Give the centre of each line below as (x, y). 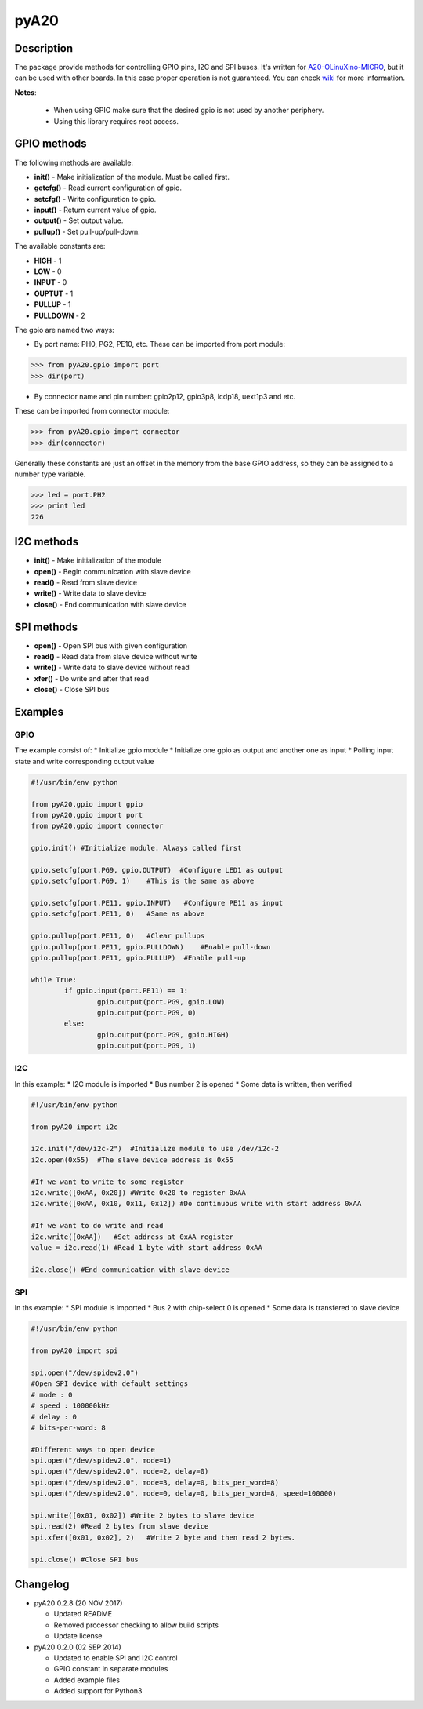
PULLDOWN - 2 (60, 315)
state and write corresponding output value (84, 761)
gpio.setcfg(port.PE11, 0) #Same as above (118, 914)
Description (44, 48)
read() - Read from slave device (85, 582)
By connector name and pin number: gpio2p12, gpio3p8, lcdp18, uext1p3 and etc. (165, 396)
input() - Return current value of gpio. (95, 210)
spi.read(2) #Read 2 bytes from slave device (120, 1527)
